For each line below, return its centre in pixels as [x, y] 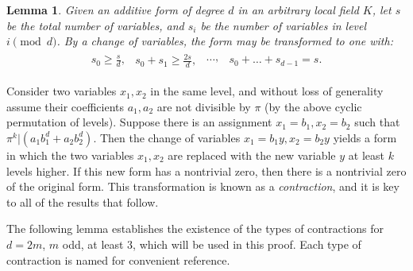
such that [377, 122]
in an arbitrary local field [298, 10]
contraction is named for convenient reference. [118, 259]
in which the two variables [70, 155]
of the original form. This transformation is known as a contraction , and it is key [203, 186]
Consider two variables [62, 91]
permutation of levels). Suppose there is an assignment [139, 122]
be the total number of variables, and [95, 25]
